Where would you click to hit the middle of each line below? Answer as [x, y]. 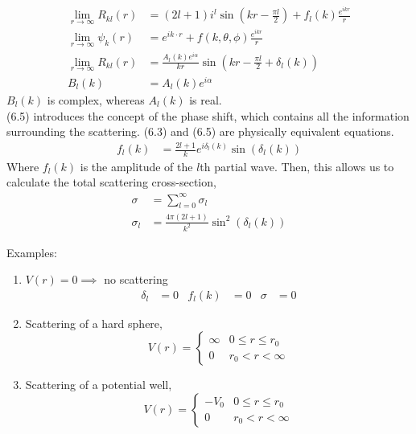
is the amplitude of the [136, 166]
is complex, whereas [96, 99]
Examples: [32, 252]
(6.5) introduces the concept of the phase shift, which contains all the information [208, 115]
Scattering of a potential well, [99, 385]
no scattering [136, 279]
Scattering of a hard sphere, [94, 323]
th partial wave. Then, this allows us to [297, 166]
